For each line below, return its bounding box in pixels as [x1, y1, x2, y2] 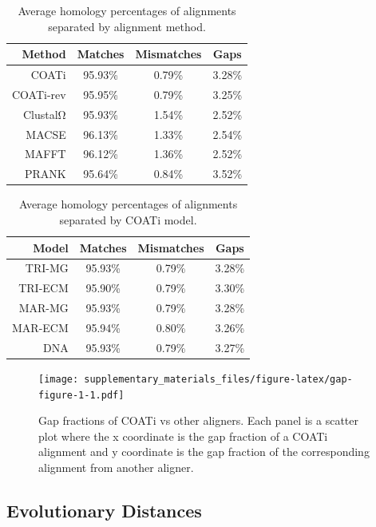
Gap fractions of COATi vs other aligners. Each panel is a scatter [38, 412, 358, 429]
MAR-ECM [12, 319, 69, 335]
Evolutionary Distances [6, 497, 202, 522]
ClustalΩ [22, 105, 66, 122]
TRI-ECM [18, 279, 69, 296]
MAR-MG [18, 299, 69, 316]
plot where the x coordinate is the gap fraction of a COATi [38, 427, 328, 444]
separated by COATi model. [59, 211, 197, 228]
